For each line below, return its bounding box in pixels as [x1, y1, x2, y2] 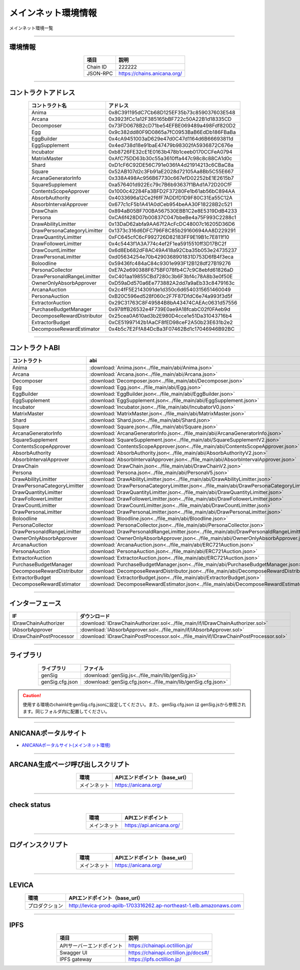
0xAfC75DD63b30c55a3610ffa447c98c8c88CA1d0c [108, 155, 232, 162]
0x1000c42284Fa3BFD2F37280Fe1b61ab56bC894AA [108, 187, 235, 194]
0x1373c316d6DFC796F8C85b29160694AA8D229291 [108, 227, 236, 234]
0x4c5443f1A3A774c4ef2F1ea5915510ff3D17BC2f [108, 240, 227, 247]
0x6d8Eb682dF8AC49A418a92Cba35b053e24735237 [108, 246, 237, 253]
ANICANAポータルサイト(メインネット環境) [21, 742, 111, 748]
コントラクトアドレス [9, 88, 75, 97]
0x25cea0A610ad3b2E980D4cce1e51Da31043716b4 [108, 312, 232, 319]
